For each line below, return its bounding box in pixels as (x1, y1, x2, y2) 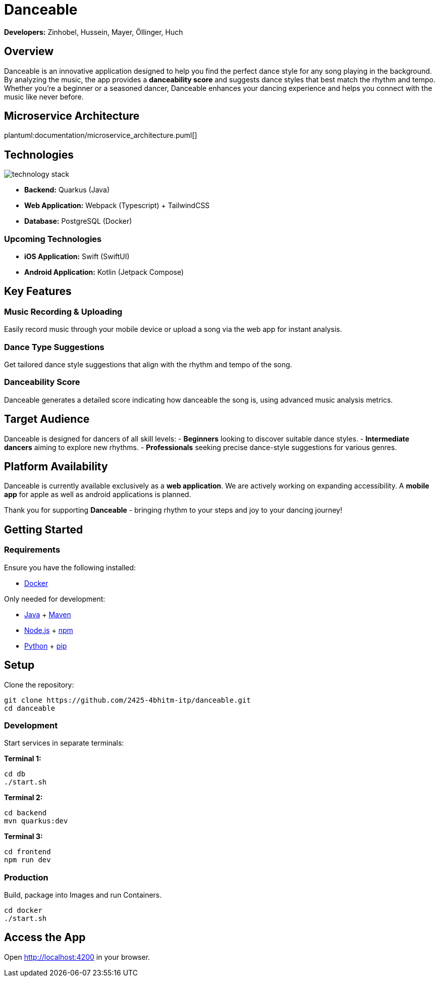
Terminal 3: (4, 832, 43, 841)
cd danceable (4, 704, 56, 712)
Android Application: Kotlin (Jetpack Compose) (24, 268, 184, 277)
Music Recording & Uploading (4, 306, 123, 317)
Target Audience (4, 413, 90, 426)
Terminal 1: (4, 754, 41, 763)
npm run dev (4, 856, 51, 864)
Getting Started (4, 523, 83, 536)
